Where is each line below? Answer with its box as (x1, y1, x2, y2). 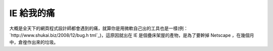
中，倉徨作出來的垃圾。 (9, 39, 58, 45)
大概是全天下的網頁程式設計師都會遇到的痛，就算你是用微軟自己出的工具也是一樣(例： (9, 25, 189, 31)
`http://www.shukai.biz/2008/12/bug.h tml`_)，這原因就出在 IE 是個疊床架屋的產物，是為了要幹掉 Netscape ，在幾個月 (9, 32, 254, 38)
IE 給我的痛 (9, 8, 55, 19)
